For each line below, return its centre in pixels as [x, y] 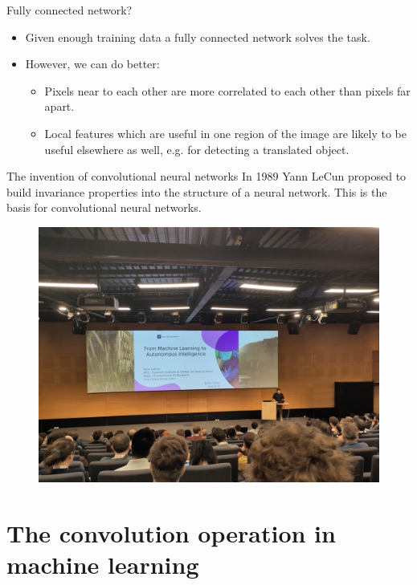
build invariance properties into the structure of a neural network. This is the [197, 191]
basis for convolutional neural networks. [104, 207]
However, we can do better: [92, 64]
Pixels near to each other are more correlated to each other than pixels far [227, 90]
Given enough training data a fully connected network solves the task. [198, 37]
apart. [59, 106]
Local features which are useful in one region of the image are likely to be [226, 133]
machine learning [103, 564]
